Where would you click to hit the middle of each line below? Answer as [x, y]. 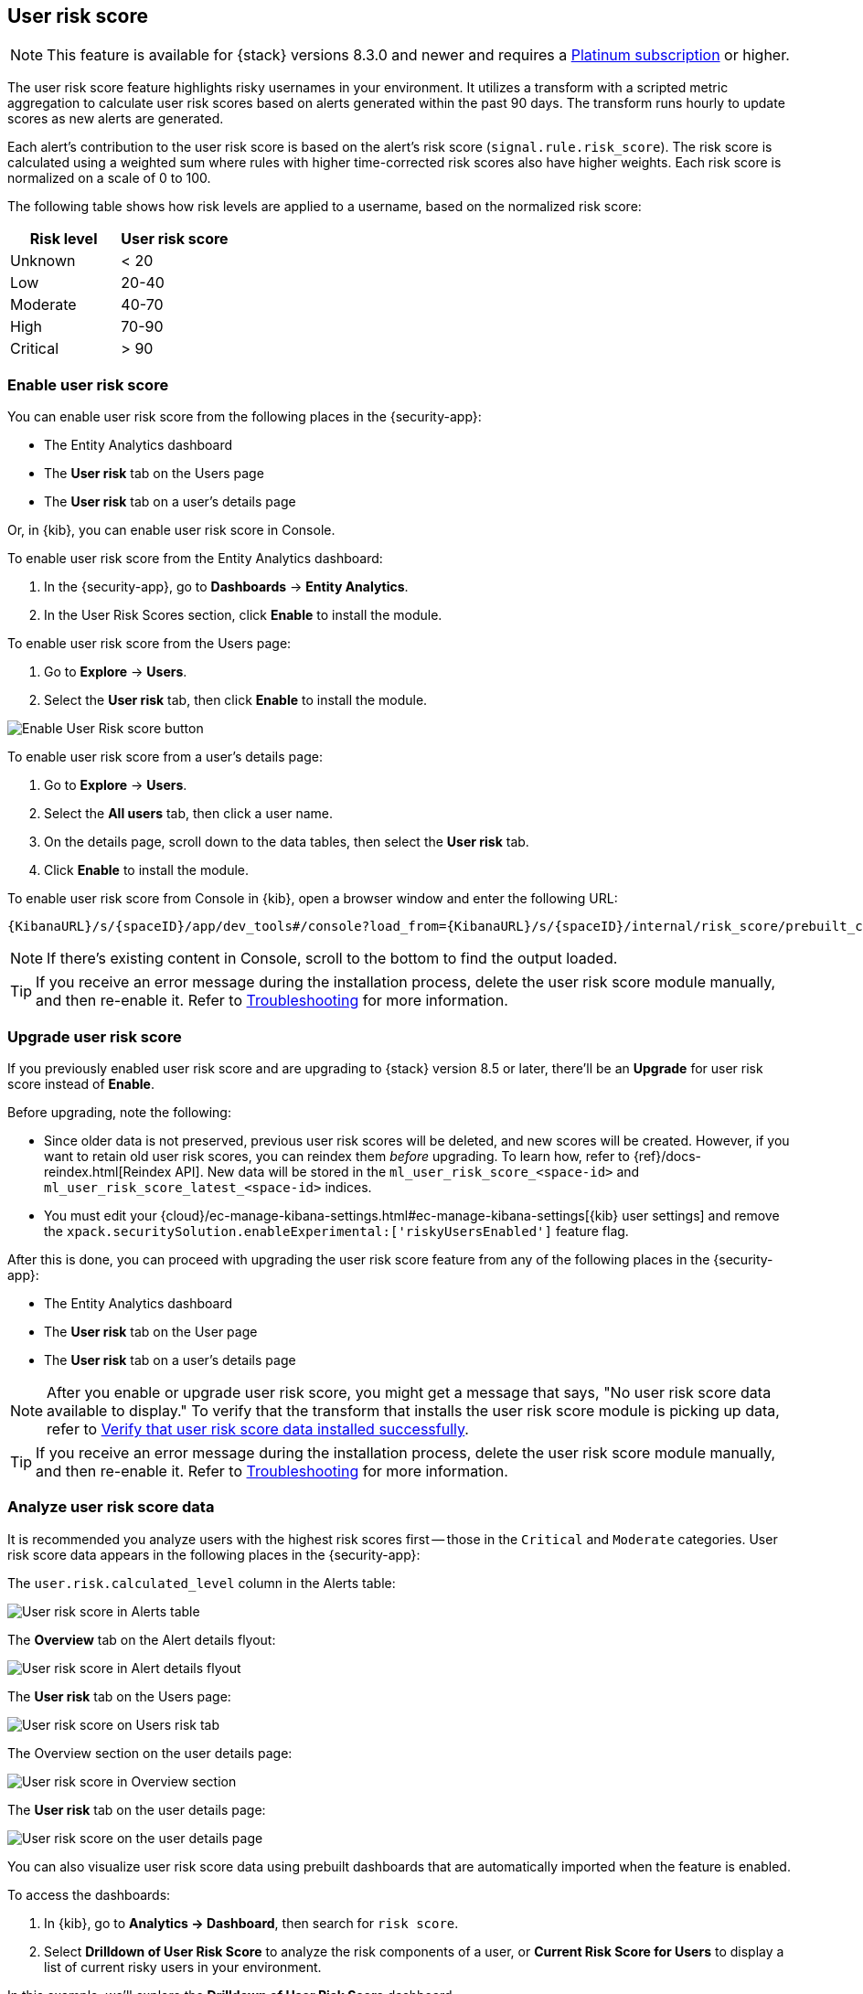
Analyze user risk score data [111, 1507]
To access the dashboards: [89, 1894]
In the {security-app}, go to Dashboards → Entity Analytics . [226, 587]
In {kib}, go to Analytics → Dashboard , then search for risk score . [251, 1923]
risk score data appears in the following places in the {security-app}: [214, 1554]
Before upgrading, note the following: [119, 1112]
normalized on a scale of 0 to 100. [109, 178]
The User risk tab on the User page [151, 1331]
